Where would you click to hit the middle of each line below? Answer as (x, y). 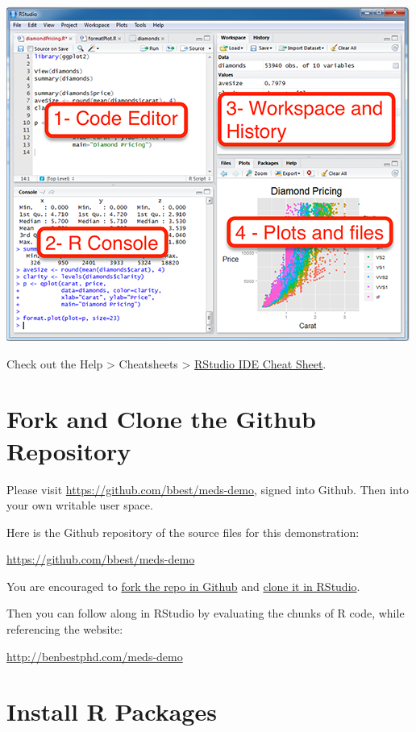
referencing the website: (65, 629)
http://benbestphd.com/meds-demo (95, 656)
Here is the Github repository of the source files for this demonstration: (183, 532)
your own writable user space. (80, 505)
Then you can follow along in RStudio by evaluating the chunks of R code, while (206, 613)
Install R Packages (112, 711)
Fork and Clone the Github (161, 419)
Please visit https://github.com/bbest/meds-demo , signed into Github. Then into (208, 489)
